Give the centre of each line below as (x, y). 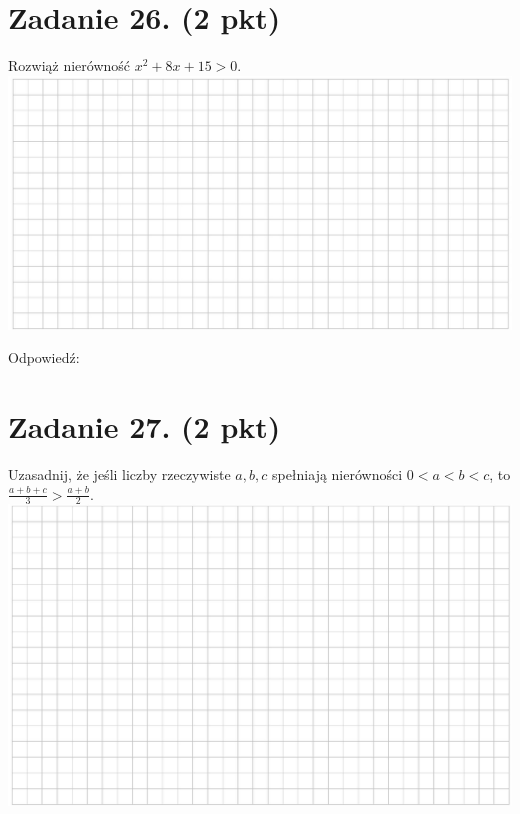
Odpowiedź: (44, 357)
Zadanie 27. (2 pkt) (144, 426)
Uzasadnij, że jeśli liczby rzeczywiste (119, 474)
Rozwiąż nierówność (69, 65)
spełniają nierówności (337, 474)
